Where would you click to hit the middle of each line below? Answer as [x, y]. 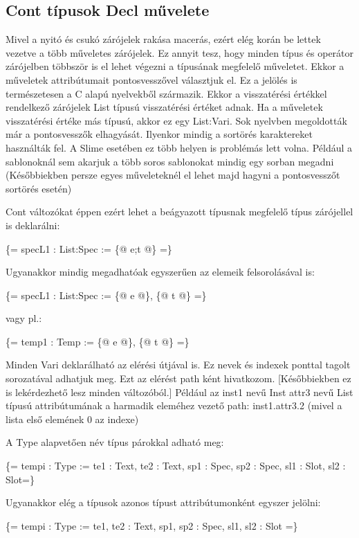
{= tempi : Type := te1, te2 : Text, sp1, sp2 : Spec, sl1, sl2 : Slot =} [152, 525]
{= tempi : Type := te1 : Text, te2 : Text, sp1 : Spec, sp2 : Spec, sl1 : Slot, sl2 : [176, 466]
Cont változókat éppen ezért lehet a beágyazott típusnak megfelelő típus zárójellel [179, 212]
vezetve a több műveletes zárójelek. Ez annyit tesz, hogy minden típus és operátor [180, 52]
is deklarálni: [33, 225]
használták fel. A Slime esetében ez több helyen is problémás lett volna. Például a [179, 147]
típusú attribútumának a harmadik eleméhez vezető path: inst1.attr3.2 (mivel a [174, 405]
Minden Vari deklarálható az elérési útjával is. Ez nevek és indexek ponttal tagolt [178, 365]
